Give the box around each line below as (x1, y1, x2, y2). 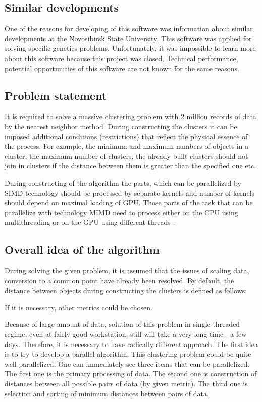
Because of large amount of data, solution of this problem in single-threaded (5, 319, 240, 329)
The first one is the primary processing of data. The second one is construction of (5, 368, 257, 379)
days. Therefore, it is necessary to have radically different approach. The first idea (5, 338, 258, 349)
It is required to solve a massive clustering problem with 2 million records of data (5, 111, 256, 122)
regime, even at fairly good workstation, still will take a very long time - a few (5, 329, 247, 339)
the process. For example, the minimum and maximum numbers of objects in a (5, 141, 249, 151)
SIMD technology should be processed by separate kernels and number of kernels (5, 187, 255, 198)
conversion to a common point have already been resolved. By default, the (5, 275, 234, 285)
